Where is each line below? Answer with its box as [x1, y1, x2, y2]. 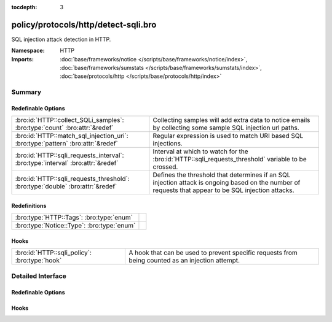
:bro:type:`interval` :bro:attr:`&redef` [15, 159, 119, 167]
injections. [152, 139, 183, 148]
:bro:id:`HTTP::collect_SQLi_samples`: [15, 116, 124, 125]
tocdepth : [11, 4, 38, 10]
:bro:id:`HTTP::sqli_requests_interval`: [15, 151, 124, 159]
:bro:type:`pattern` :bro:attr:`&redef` [15, 139, 118, 148]
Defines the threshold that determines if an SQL [152, 171, 291, 179]
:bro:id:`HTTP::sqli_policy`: [15, 248, 92, 257]
